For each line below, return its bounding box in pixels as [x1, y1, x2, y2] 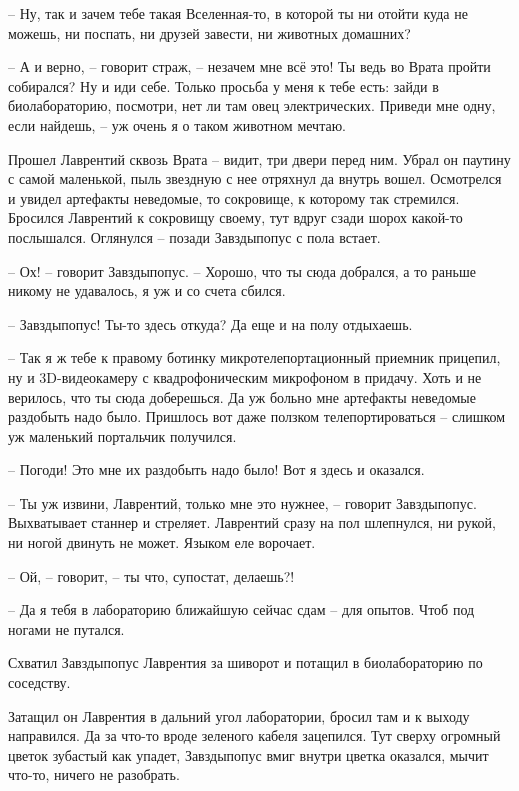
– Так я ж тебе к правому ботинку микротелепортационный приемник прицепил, [8, 347, 501, 368]
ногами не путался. [8, 618, 125, 639]
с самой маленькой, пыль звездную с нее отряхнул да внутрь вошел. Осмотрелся [8, 168, 502, 189]
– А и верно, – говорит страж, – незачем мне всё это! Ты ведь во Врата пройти [8, 56, 491, 77]
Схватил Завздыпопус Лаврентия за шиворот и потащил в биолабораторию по [8, 652, 483, 673]
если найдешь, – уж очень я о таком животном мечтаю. [8, 114, 347, 135]
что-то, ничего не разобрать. [8, 764, 180, 785]
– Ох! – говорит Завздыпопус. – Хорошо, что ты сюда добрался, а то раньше [8, 260, 476, 281]
